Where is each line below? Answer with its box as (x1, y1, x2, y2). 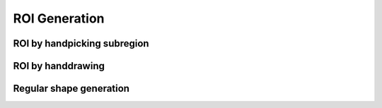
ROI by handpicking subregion (13, 37, 149, 49)
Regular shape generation (13, 83, 130, 95)
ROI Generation (13, 11, 105, 26)
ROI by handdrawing (13, 60, 105, 72)
